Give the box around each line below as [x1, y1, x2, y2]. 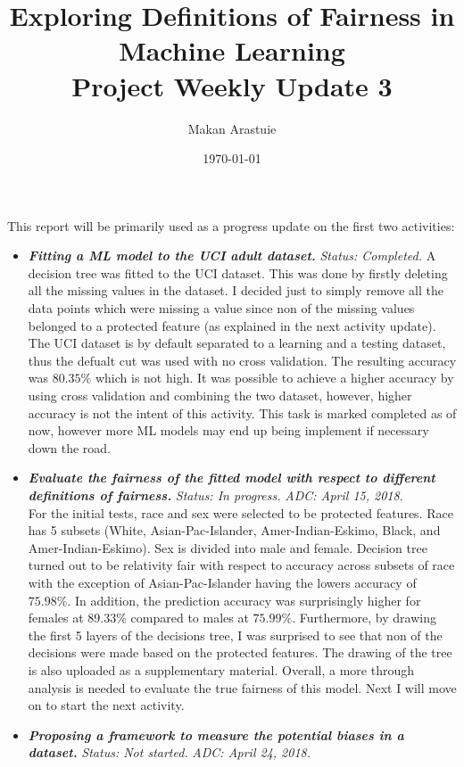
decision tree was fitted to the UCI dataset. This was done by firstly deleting [28, 263, 448, 282]
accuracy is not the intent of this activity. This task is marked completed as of [28, 403, 457, 422]
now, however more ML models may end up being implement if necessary [28, 421, 429, 440]
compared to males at [130, 608, 249, 627]
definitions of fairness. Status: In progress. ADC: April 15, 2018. [28, 486, 403, 504]
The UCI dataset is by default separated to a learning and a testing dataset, [28, 334, 446, 352]
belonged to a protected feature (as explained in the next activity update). [28, 316, 436, 334]
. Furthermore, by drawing [292, 608, 436, 627]
